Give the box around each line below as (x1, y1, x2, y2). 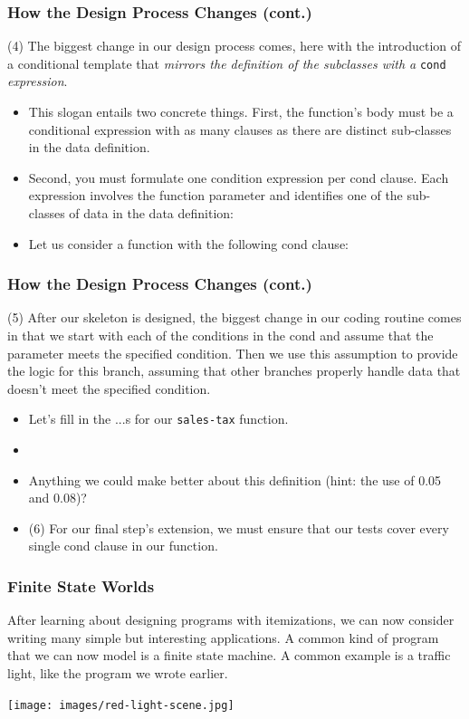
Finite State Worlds (7, 574, 155, 597)
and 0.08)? (28, 488, 87, 507)
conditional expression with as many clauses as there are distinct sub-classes (28, 120, 452, 139)
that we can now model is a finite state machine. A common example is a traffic (7, 646, 451, 665)
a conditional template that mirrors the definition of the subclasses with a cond (7, 53, 446, 72)
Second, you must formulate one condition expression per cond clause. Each (28, 168, 449, 187)
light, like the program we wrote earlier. (7, 664, 228, 683)
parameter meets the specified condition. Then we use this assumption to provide (7, 343, 458, 362)
